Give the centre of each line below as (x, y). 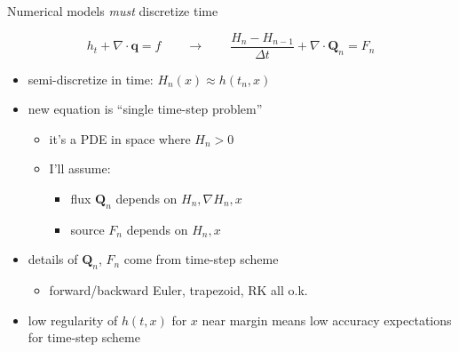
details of (53, 259)
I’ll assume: (80, 168)
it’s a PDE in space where (120, 138)
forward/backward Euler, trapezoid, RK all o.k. (178, 290)
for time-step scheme (84, 337)
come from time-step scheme (201, 259)
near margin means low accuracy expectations (327, 320)
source (87, 229)
